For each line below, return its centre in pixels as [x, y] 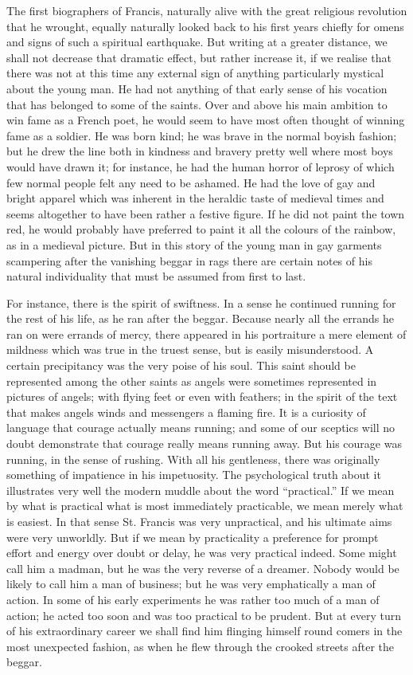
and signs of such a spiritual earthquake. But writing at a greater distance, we [197, 42]
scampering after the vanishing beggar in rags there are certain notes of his [189, 260]
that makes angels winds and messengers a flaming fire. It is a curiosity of [186, 412]
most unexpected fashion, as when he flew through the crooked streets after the [201, 646]
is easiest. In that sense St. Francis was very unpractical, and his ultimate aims [199, 521]
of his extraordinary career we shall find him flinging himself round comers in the [205, 631]
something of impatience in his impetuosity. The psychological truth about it [194, 475]
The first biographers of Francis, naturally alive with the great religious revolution [207, 10]
